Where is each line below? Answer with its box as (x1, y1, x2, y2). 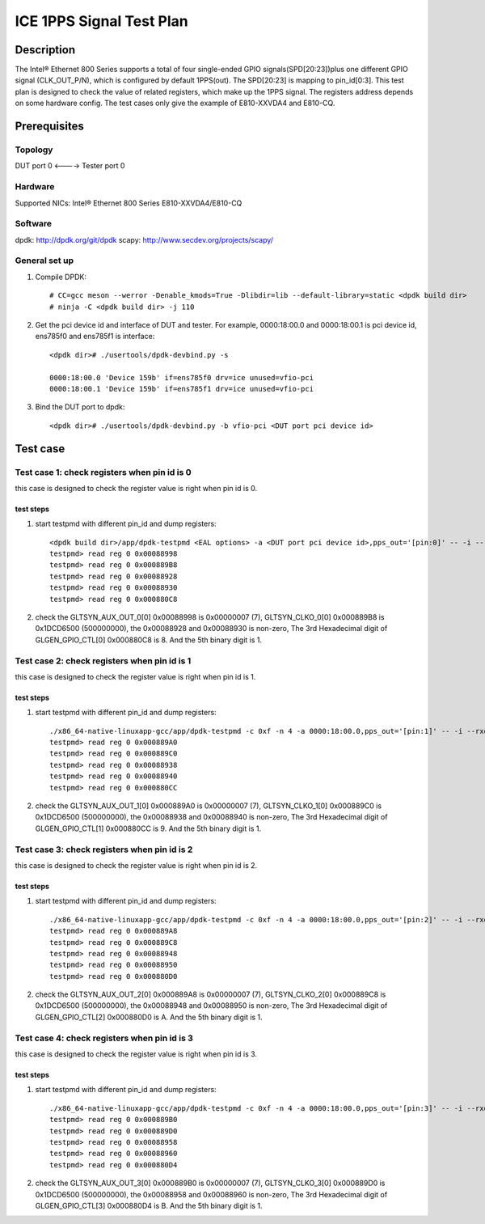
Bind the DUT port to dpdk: (35, 402, 125, 412)
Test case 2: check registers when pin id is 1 (15, 655, 192, 667)
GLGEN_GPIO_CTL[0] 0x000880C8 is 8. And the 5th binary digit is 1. (35, 635, 263, 645)
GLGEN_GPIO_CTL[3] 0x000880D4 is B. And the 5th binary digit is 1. (35, 1201, 263, 1210)
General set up (15, 255, 74, 266)
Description (15, 43, 76, 57)
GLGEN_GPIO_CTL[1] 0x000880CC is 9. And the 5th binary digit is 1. (35, 824, 262, 833)
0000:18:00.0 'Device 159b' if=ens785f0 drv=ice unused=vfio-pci (49, 373, 314, 382)
